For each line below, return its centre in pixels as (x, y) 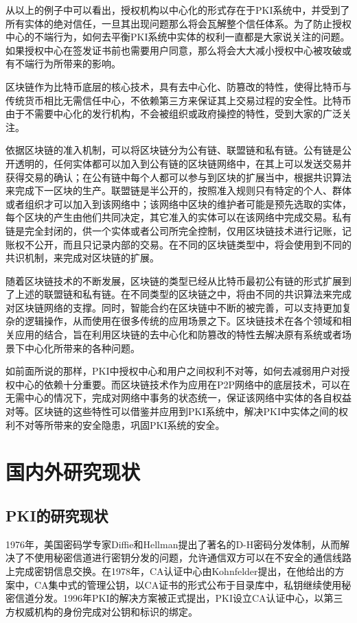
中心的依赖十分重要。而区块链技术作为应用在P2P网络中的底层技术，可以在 (183, 384)
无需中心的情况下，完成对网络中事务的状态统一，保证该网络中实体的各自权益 (178, 398)
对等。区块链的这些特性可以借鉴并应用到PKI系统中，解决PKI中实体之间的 (172, 411)
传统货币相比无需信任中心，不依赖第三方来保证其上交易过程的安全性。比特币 (178, 100)
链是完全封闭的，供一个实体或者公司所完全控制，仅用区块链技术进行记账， (174, 230)
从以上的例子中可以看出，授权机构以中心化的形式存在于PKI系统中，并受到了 (178, 10)
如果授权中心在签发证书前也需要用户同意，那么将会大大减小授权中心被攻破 (174, 50)
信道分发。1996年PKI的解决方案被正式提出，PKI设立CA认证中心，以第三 (179, 598)
